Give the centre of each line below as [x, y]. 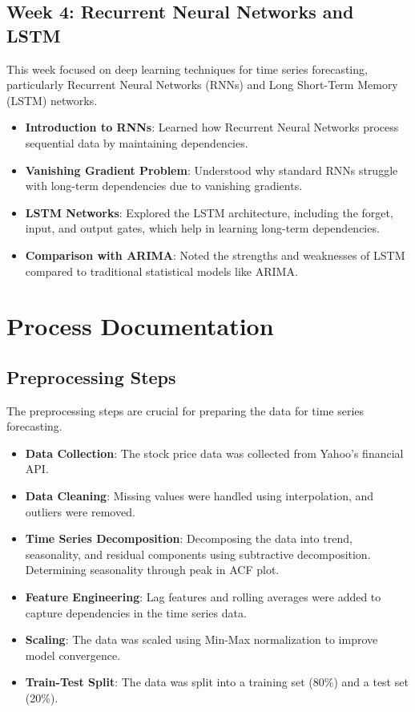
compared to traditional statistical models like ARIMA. [161, 271]
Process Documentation [140, 326]
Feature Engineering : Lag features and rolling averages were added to [203, 597]
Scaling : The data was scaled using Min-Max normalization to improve [201, 639]
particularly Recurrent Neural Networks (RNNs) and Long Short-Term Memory [202, 85]
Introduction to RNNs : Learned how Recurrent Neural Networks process [212, 127]
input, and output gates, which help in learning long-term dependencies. [202, 228]
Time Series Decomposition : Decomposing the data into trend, [189, 538]
